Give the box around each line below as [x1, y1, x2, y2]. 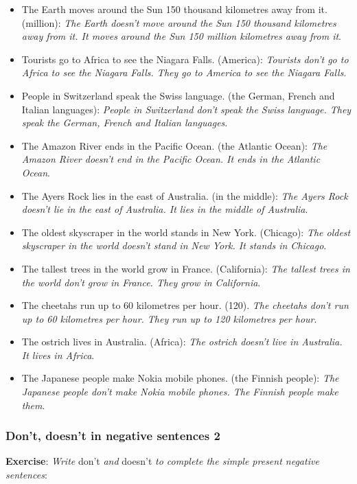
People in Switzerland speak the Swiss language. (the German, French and [21, 88, 335, 102]
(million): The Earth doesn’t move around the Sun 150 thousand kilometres [21, 15, 336, 30]
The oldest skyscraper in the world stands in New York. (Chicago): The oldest [21, 224, 351, 239]
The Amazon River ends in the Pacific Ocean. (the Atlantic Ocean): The [21, 138, 327, 152]
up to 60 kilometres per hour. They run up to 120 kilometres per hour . [21, 311, 317, 325]
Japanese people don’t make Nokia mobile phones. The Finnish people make [21, 384, 338, 399]
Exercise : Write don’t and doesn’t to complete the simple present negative [5, 454, 319, 468]
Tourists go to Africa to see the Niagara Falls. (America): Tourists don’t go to [21, 51, 349, 66]
